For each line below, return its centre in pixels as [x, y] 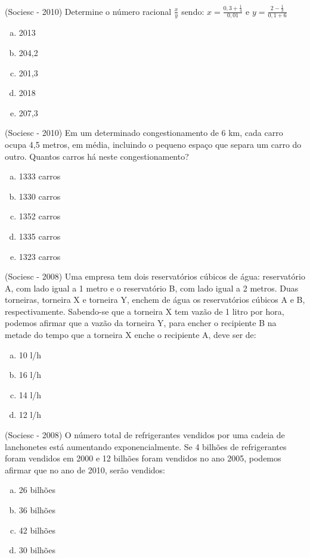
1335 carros [40, 236]
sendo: [193, 11]
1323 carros [40, 256]
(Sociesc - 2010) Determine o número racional [88, 11]
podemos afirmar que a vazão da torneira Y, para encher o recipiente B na [141, 323]
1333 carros [40, 176]
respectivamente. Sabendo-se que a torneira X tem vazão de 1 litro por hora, [145, 311]
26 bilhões [37, 490]
